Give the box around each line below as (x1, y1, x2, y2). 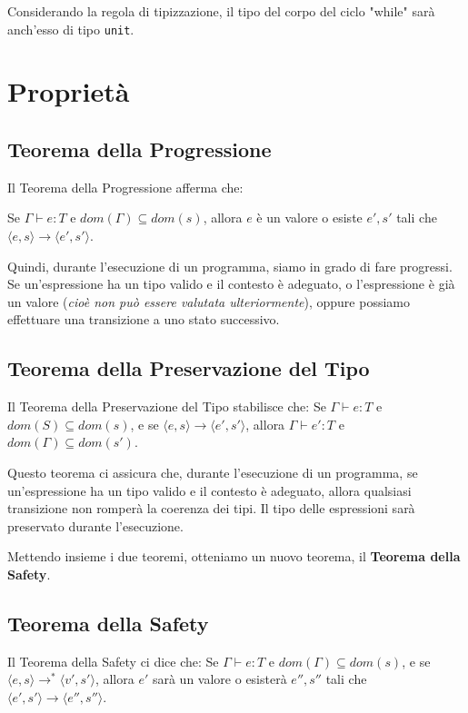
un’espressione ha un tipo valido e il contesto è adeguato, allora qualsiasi (7, 480, 412, 500)
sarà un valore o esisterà (152, 669, 287, 688)
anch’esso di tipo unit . (7, 19, 134, 38)
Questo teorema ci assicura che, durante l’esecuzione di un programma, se (7, 462, 418, 481)
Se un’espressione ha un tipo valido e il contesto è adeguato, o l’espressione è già (7, 274, 455, 293)
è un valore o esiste (256, 208, 363, 227)
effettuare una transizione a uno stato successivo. (7, 310, 280, 329)
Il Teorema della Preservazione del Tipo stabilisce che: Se (7, 397, 326, 416)
